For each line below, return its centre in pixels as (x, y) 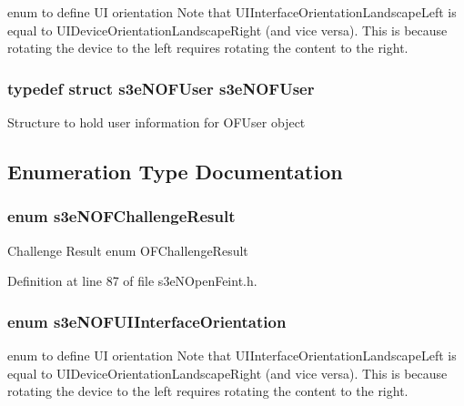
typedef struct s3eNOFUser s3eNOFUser (161, 88)
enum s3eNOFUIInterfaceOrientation (147, 321)
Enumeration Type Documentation (175, 171)
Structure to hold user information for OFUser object (156, 122)
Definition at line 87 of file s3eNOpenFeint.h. (132, 281)
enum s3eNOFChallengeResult (121, 216)
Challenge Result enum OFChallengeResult (128, 250)
